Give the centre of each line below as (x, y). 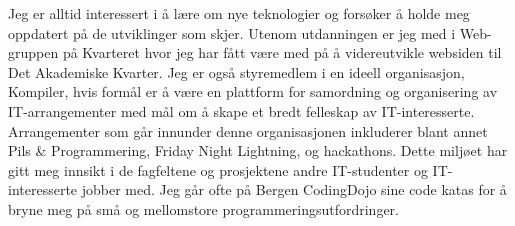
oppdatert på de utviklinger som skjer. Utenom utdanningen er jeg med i (232, 32)
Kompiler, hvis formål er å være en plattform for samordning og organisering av (253, 91)
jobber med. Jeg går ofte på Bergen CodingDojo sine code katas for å (294, 189)
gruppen (33, 52)
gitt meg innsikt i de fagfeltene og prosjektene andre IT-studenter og (218, 169)
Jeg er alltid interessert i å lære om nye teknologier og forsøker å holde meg (239, 13)
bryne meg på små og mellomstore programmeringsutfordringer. (203, 208)
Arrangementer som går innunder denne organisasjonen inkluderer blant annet (248, 130)
